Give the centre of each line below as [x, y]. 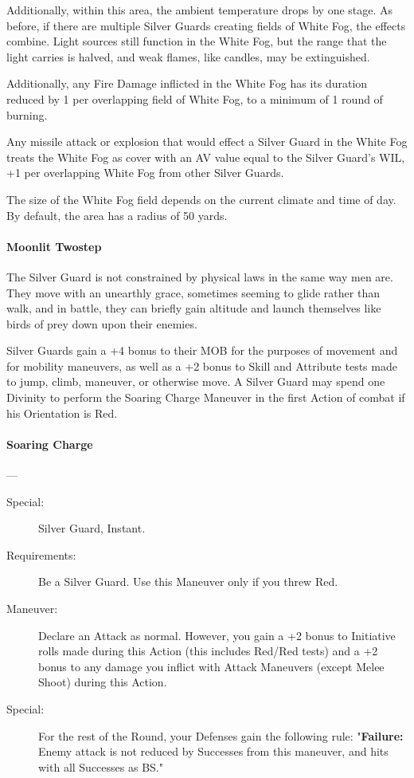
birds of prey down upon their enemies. [102, 323]
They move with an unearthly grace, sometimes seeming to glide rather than [193, 292]
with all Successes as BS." [101, 766]
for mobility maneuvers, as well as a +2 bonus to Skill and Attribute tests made [202, 365]
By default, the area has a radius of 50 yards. [117, 215]
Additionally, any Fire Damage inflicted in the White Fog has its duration [187, 83]
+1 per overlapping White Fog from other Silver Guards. [145, 173]
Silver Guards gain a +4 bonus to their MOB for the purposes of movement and [202, 350]
